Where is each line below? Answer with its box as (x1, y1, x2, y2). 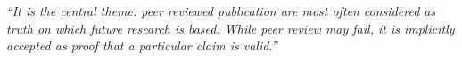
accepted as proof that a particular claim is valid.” (6, 36, 277, 55)
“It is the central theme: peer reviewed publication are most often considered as (6, 2, 436, 19)
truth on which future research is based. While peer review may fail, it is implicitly (6, 19, 455, 37)
